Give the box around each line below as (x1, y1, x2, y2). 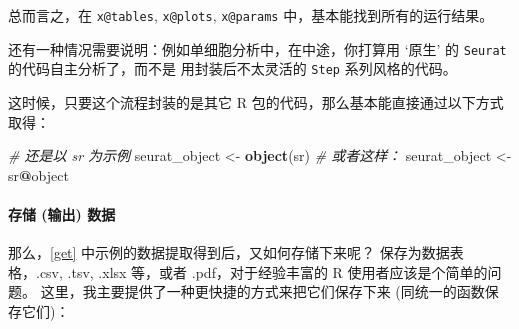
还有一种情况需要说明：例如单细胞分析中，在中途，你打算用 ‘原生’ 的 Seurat (8, 38, 507, 59)
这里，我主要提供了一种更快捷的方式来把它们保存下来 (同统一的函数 (40, 281, 485, 302)
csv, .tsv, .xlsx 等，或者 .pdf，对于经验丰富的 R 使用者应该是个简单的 (39, 261, 488, 282)
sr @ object (8, 164, 69, 185)
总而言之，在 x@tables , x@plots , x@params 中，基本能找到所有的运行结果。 (8, 5, 494, 25)
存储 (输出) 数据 (8, 203, 116, 224)
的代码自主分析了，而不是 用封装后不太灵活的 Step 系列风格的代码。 (8, 58, 457, 79)
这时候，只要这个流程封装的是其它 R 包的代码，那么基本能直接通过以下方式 (8, 91, 504, 112)
